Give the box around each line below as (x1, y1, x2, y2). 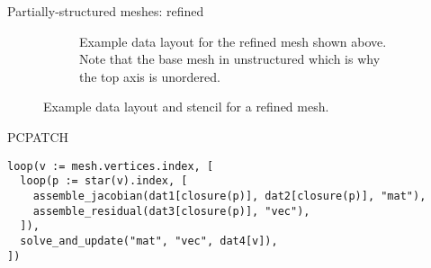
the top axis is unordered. (79, 67, 220, 85)
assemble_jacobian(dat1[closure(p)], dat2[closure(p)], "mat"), (32, 189, 427, 202)
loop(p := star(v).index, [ (20, 174, 188, 188)
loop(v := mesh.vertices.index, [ (7, 159, 214, 173)
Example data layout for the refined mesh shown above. (79, 31, 387, 50)
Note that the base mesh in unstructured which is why (79, 49, 381, 68)
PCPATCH (7, 127, 69, 146)
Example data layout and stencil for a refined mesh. (43, 97, 329, 116)
